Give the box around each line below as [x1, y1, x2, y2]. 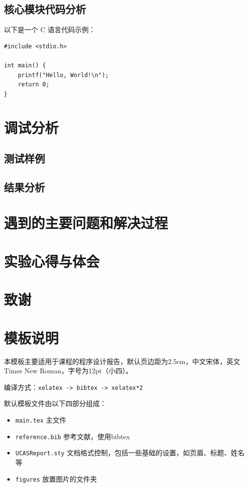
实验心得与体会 [4, 251, 100, 271]
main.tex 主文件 [15, 414, 66, 425]
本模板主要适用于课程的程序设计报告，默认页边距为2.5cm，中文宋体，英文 [4, 356, 240, 366]
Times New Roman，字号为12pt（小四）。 [4, 365, 133, 376]
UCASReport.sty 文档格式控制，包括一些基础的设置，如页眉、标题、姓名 [15, 447, 245, 458]
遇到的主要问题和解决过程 [4, 213, 168, 233]
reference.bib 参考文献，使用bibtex [15, 431, 130, 441]
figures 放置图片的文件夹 [15, 473, 97, 484]
